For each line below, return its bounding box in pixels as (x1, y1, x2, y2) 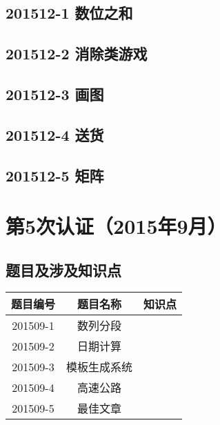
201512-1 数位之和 (6, 2, 133, 23)
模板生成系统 (66, 359, 133, 375)
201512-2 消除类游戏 (6, 43, 148, 64)
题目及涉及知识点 (6, 259, 121, 280)
